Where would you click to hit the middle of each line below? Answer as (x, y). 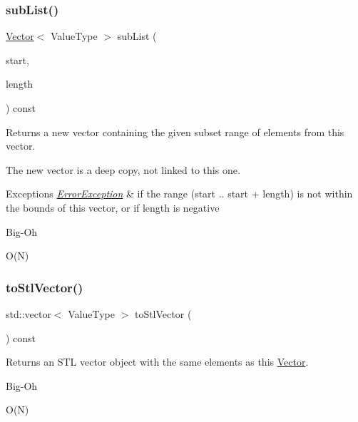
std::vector (29, 313)
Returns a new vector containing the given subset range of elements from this (175, 132)
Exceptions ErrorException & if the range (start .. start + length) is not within (179, 194)
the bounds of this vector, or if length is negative (113, 207)
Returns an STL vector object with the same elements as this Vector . (157, 362)
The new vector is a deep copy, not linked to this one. (123, 169)
